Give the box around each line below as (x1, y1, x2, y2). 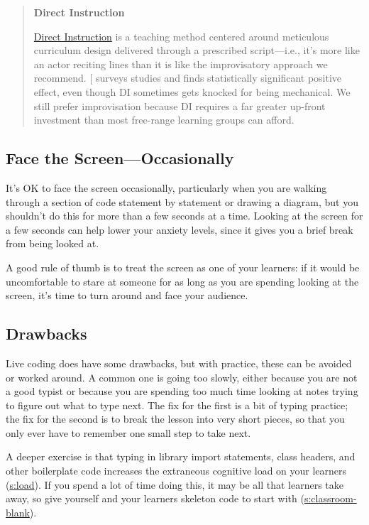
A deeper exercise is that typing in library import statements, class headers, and (6, 449, 356, 464)
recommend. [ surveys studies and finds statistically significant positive (33, 70, 342, 85)
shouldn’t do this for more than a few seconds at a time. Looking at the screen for (6, 208, 363, 223)
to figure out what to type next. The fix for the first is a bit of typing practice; (6, 397, 348, 412)
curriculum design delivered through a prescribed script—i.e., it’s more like (33, 43, 360, 58)
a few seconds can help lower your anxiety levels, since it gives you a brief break (6, 222, 353, 237)
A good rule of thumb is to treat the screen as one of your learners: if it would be (6, 259, 360, 274)
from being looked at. (6, 236, 99, 251)
